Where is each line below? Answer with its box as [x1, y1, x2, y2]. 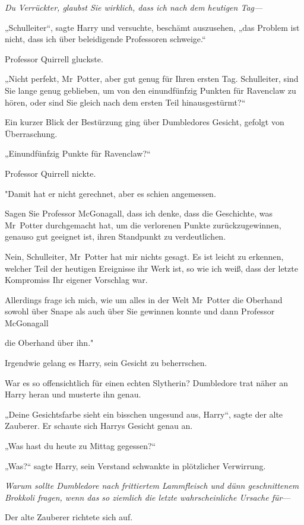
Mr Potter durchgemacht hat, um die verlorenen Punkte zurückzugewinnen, [5, 218, 281, 231]
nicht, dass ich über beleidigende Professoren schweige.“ [5, 33, 206, 45]
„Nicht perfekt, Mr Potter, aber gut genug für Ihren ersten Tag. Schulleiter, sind [5, 72, 299, 85]
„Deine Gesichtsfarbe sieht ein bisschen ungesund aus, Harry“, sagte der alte [5, 408, 283, 420]
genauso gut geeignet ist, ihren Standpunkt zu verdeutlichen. [5, 230, 226, 243]
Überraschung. [5, 127, 58, 139]
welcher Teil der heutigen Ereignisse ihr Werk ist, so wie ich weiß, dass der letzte [5, 262, 298, 274]
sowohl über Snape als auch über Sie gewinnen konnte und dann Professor [5, 305, 275, 317]
